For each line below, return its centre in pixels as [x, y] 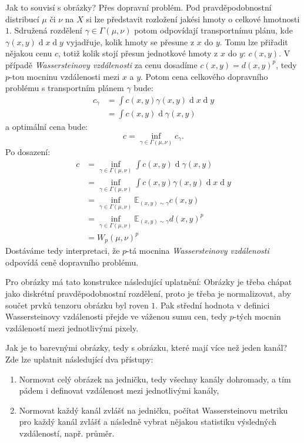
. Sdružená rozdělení [46, 30]
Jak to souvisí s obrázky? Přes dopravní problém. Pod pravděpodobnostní [138, 7]
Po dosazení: [28, 152]
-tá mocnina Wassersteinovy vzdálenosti [198, 251]
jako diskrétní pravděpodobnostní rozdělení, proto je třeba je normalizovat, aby [148, 293]
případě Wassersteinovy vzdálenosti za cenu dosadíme [101, 64]
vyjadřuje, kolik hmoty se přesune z [130, 41]
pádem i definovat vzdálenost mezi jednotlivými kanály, [119, 390]
